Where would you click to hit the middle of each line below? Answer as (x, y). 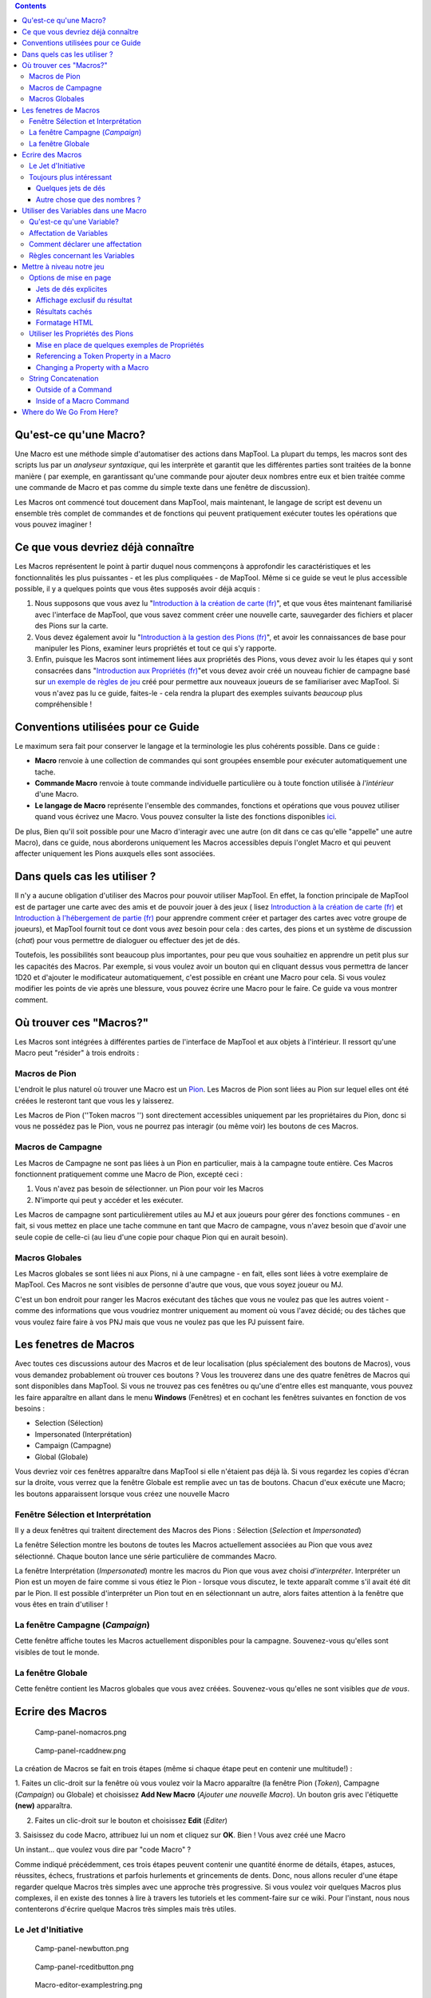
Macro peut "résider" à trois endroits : (77, 1053)
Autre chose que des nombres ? (89, 199)
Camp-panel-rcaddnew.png (81, 1750)
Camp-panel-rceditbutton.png (84, 1967)
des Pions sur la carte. (71, 626)
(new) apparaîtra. (43, 1805)
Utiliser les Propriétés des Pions (81, 334)
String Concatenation (64, 378)
